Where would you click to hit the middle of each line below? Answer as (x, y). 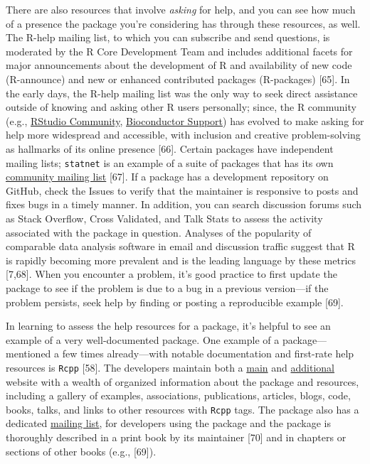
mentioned (28, 354)
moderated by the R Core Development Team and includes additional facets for (179, 51)
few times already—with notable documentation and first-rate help (208, 354)
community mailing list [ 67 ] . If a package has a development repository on (167, 177)
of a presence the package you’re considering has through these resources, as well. (183, 23)
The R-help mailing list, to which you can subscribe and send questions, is (168, 37)
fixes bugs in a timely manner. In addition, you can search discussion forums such (184, 204)
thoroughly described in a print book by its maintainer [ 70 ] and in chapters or (176, 437)
